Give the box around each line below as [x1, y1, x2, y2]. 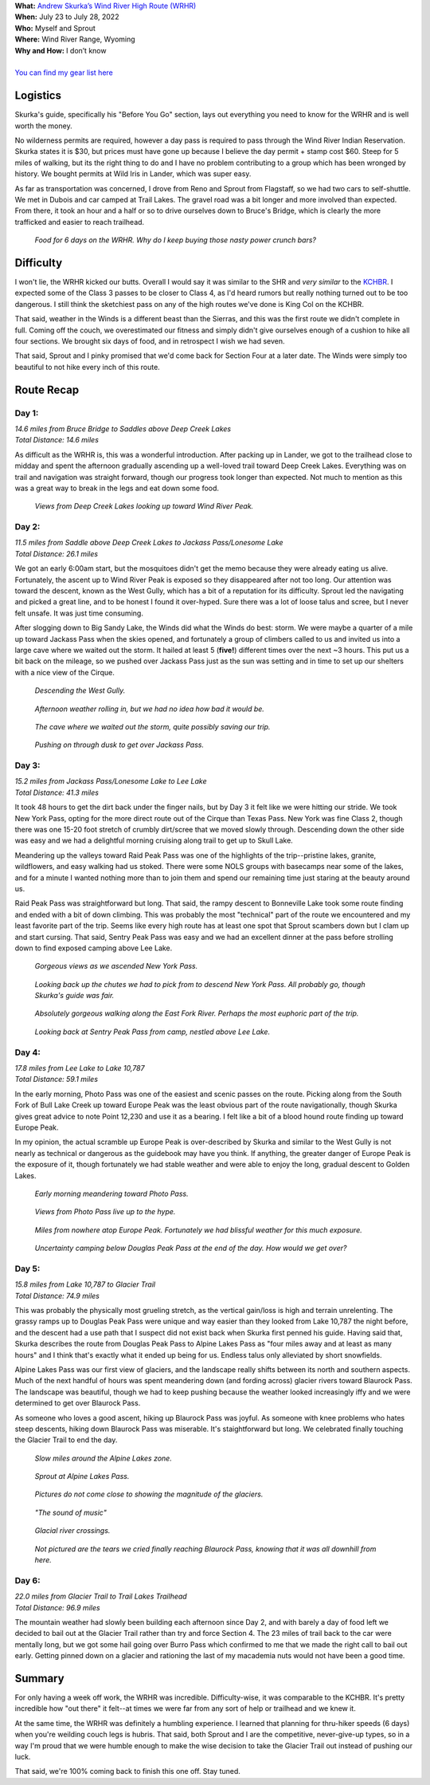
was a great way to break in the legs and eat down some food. [14, 483, 219, 493]
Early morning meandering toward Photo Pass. [34, 1189, 189, 1198]
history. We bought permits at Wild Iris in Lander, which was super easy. [14, 169, 252, 179]
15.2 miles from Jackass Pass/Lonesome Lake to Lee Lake [14, 777, 207, 786]
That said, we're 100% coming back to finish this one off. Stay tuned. [14, 1767, 240, 1776]
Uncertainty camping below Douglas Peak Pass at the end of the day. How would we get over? [34, 1244, 347, 1253]
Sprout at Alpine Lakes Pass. [34, 1472, 130, 1481]
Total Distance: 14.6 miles [14, 435, 100, 445]
